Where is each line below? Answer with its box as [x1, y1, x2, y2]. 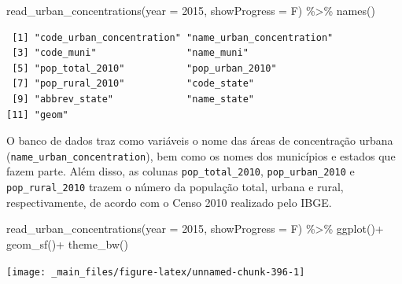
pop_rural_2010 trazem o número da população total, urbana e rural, [6, 179, 344, 195]
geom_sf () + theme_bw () [6, 235, 128, 252]
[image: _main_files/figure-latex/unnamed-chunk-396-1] [6, 266, 305, 278]
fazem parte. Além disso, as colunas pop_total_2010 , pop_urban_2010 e [6, 163, 355, 179]
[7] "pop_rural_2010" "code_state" [12, 78, 254, 90]
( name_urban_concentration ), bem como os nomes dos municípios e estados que [6, 147, 396, 164]
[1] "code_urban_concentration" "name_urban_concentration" [12, 31, 334, 43]
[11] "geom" [6, 109, 68, 120]
